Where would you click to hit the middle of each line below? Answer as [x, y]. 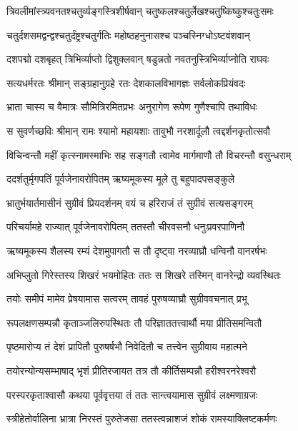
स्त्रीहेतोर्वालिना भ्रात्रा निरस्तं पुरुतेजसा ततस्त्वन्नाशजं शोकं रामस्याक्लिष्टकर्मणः [142, 419]
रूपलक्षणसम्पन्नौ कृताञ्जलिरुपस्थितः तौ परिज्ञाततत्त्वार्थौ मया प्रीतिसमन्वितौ [134, 322]
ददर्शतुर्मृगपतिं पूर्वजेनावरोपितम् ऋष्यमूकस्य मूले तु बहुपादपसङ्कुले [121, 179]
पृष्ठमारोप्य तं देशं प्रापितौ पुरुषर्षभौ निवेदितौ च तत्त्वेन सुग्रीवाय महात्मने [127, 346]
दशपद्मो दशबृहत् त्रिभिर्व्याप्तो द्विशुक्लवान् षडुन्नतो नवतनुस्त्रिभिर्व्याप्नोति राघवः [138, 59]
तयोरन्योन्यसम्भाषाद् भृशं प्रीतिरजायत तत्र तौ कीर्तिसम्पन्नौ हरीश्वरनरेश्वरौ [131, 370]
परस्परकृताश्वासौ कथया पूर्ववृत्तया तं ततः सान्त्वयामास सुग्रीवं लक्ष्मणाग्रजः [132, 394]
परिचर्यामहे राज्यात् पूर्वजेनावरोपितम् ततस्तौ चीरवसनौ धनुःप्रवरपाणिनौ [126, 227]
